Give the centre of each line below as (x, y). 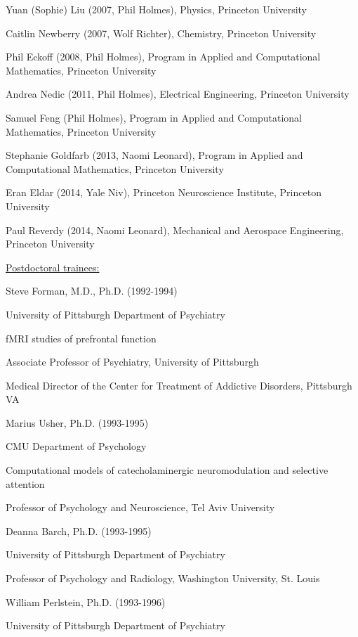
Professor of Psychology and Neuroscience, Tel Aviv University (140, 507)
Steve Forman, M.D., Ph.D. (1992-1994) (92, 291)
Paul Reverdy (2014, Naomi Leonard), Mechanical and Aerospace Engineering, (175, 230)
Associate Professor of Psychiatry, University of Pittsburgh (132, 362)
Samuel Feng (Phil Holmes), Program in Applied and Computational (154, 117)
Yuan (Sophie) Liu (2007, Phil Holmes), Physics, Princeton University (156, 9)
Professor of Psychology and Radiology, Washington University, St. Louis (163, 578)
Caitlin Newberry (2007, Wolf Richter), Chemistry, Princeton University (161, 33)
